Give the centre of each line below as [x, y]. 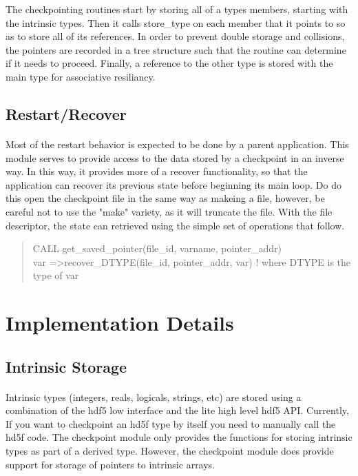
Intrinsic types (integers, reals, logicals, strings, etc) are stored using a [154, 396]
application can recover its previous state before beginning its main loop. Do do [173, 184]
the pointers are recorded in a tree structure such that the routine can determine [176, 49]
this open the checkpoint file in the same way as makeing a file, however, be [165, 198]
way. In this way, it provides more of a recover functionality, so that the [157, 171]
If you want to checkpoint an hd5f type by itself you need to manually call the [171, 423]
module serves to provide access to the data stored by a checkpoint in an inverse [175, 157]
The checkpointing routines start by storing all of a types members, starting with [177, 9]
